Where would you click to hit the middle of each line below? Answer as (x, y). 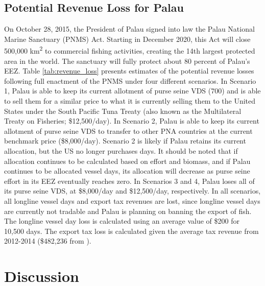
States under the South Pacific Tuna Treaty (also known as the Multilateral (123, 111)
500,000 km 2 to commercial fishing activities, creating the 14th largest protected (130, 50)
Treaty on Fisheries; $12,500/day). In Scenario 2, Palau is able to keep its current (132, 121)
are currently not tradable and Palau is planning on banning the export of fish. (128, 211)
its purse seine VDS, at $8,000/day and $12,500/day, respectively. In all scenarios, (132, 191)
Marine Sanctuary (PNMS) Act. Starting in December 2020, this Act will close (127, 39)
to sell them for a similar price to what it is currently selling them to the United (130, 101)
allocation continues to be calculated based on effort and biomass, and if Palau (127, 161)
